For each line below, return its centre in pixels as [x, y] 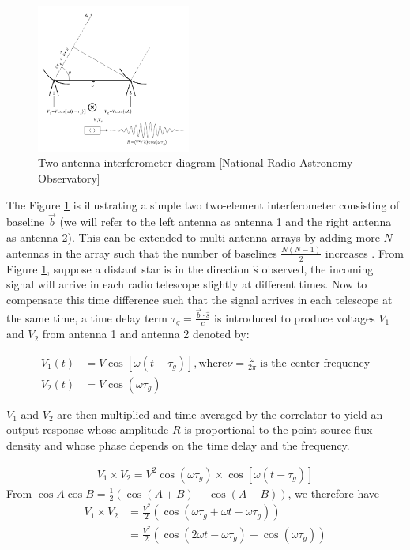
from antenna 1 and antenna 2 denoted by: [146, 334]
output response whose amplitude [88, 429]
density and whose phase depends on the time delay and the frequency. [178, 445]
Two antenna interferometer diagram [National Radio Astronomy [196, 162]
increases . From [365, 252]
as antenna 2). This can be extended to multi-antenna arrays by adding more [193, 237]
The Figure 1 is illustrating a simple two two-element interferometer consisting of [203, 204]
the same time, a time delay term [87, 317]
